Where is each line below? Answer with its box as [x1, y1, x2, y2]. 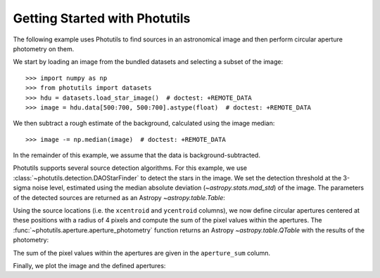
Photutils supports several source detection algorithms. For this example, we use [13, 164, 248, 172]
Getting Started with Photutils [13, 11, 191, 26]
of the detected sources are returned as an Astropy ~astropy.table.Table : [13, 193, 225, 201]
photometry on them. [13, 44, 75, 53]
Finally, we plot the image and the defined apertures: [13, 261, 166, 270]
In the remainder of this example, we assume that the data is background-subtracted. [13, 151, 260, 159]
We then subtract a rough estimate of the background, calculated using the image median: [13, 119, 275, 128]
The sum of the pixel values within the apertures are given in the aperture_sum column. [13, 249, 271, 257]
